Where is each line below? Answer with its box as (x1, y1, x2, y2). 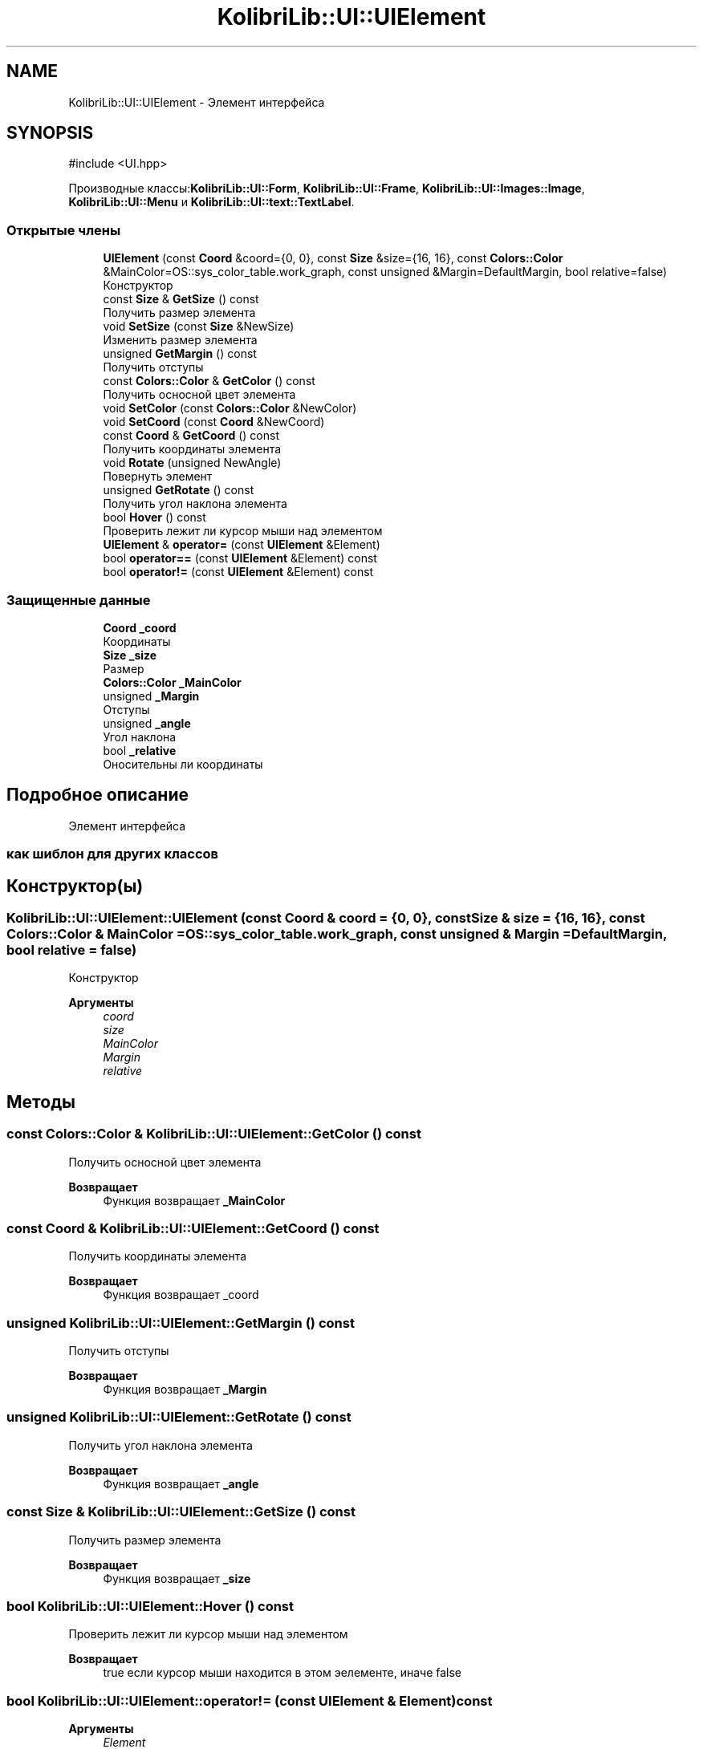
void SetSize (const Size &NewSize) (103, 319, 295, 334)
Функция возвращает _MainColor (103, 1193, 286, 1207)
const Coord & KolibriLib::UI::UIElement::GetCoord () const (6, 1219, 380, 1236)
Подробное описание (6, 785, 189, 806)
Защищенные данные (6, 591, 151, 608)
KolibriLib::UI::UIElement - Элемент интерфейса (68, 95, 325, 109)
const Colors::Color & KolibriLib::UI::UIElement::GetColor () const (6, 1126, 421, 1142)
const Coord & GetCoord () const (103, 428, 280, 443)
